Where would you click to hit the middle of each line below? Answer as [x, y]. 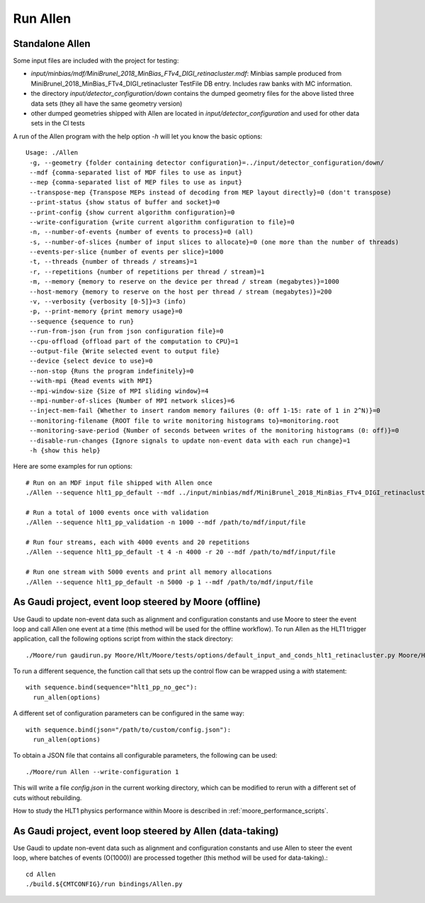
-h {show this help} [65, 450]
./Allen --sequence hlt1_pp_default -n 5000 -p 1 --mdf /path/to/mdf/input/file [170, 582]
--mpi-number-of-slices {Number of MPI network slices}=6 [132, 400]
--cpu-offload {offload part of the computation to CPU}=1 [134, 341]
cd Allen [41, 874]
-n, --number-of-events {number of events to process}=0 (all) [142, 232]
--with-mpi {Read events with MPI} [91, 381]
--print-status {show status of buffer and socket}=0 [125, 203]
